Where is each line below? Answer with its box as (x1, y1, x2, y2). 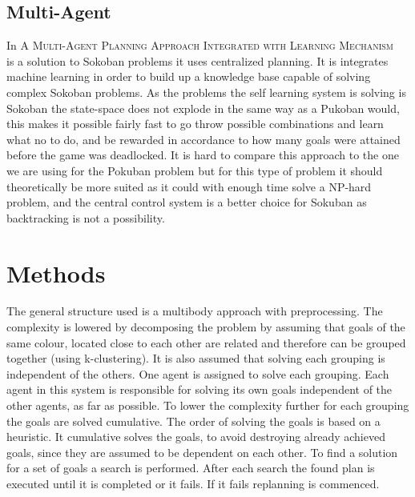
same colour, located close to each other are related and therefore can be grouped (6, 334, 406, 351)
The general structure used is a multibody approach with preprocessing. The (6, 303, 383, 319)
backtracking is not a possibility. (6, 209, 165, 226)
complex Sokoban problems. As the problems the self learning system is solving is (6, 83, 406, 100)
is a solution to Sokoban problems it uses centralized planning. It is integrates (6, 52, 389, 69)
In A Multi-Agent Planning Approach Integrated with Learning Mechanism (6, 37, 393, 54)
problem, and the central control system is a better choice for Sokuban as (6, 194, 367, 210)
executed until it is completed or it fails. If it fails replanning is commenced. (6, 475, 380, 491)
